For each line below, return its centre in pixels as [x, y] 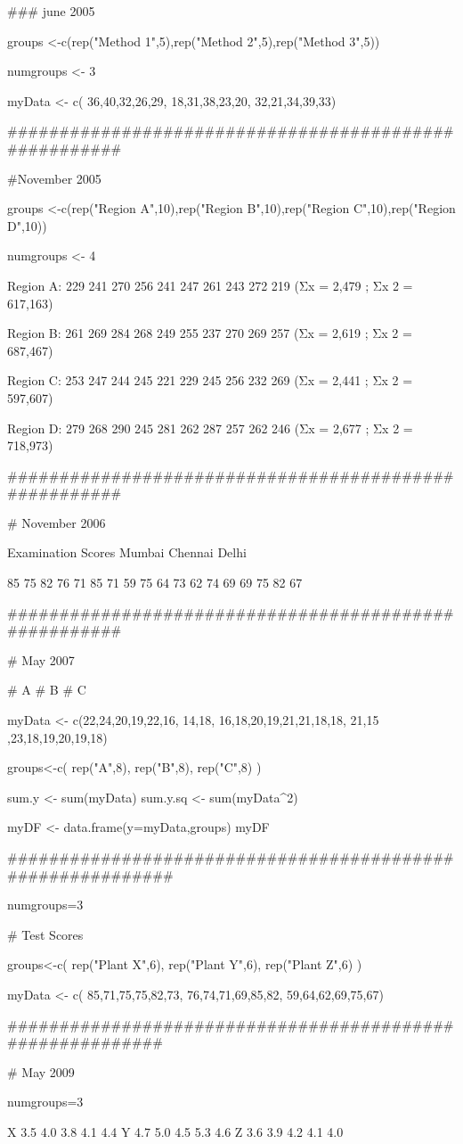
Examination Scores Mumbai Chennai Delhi [127, 552]
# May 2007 [41, 659]
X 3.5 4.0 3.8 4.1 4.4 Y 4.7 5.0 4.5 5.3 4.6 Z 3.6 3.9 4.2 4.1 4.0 [175, 1131]
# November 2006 [57, 522]
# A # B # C [47, 690]
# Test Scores [45, 934]
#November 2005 [54, 178]
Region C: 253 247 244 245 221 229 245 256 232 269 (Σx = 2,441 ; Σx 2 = [210, 380]
